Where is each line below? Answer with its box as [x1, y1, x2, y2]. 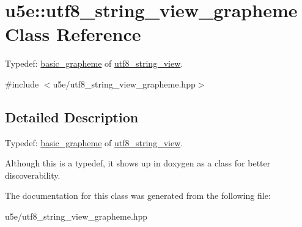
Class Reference [5, 21, 141, 47]
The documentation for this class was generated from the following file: [5, 189, 271, 202]
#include [5, 77, 39, 90]
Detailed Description [5, 107, 139, 126]
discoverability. [5, 168, 61, 181]
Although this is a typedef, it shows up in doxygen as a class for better [5, 157, 271, 169]
